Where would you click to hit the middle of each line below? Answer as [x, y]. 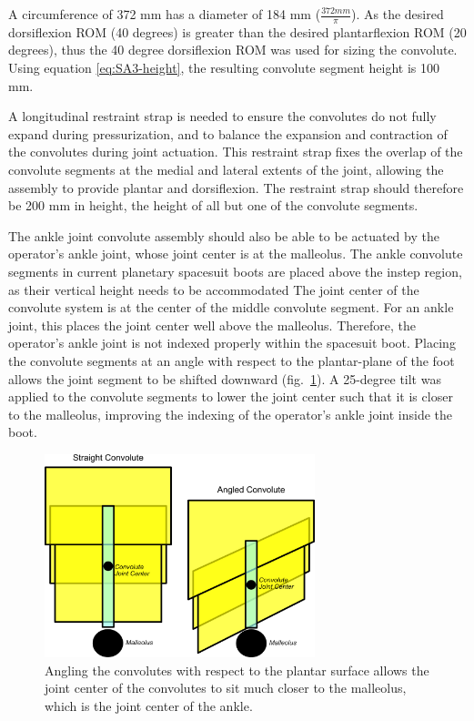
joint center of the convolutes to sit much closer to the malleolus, [226, 688]
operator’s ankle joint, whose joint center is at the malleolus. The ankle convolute [236, 254]
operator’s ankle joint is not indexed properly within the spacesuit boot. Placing [232, 343]
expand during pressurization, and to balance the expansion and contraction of [228, 133]
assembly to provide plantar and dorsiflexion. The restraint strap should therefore [236, 187]
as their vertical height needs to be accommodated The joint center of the [214, 289]
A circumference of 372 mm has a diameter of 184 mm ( [165, 14]
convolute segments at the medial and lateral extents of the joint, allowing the [226, 169]
